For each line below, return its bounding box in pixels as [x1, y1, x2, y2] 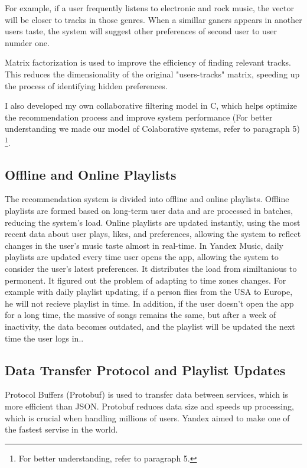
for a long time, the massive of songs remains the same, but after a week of [5, 308, 276, 321]
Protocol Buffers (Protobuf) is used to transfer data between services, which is [5, 388, 289, 401]
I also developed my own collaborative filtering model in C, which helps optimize [5, 99, 297, 112]
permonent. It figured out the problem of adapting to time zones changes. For [5, 274, 286, 286]
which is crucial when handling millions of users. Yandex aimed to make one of [5, 411, 290, 424]
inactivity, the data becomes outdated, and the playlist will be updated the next [5, 320, 295, 332]
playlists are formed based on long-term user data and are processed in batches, [5, 204, 293, 216]
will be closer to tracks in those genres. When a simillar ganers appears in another [5, 13, 302, 25]
